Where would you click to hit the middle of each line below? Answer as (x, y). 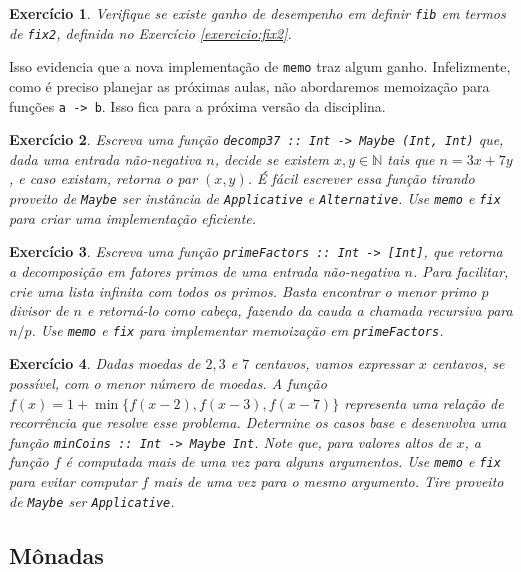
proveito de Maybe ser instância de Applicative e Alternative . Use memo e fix (255, 198)
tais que (411, 158)
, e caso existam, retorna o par (103, 178)
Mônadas (56, 554)
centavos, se (468, 363)
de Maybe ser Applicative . (92, 500)
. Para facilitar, (460, 270)
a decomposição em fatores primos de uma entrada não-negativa (204, 270)
